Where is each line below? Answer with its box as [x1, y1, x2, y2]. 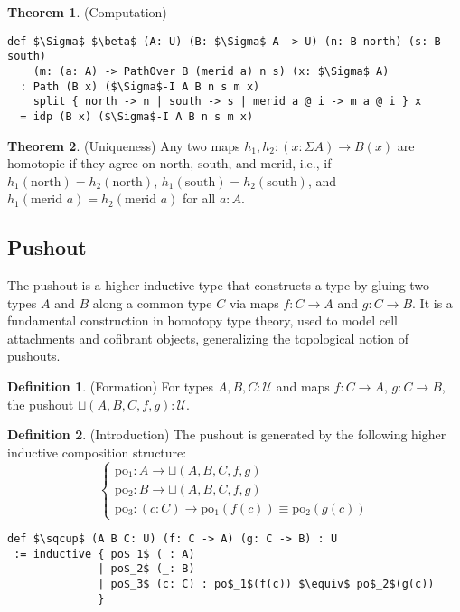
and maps [276, 377, 330, 396]
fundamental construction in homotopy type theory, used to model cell [7, 311, 398, 330]
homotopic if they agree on [7, 154, 156, 173]
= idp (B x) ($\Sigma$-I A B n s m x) [20, 109, 254, 123]
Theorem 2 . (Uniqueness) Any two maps [7, 136, 240, 155]
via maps [229, 293, 279, 312]
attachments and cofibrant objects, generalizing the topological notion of [7, 328, 408, 347]
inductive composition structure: [7, 442, 187, 461]
